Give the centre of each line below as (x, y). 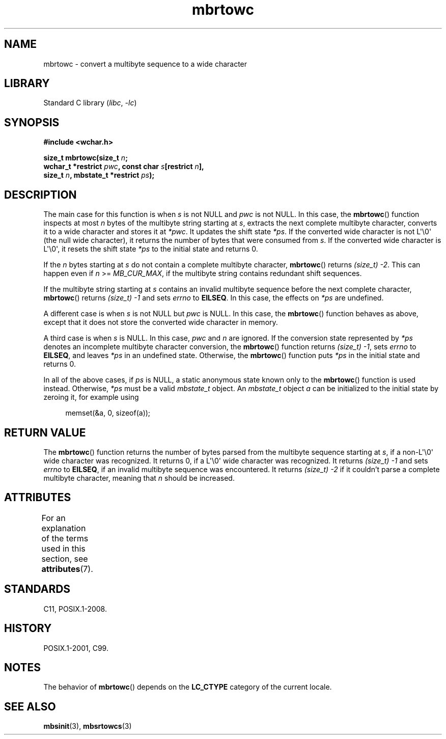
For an (53, 518)
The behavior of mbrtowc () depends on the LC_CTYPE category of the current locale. (188, 687)
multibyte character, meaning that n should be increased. (139, 478)
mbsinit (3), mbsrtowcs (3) (88, 726)
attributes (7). (67, 569)
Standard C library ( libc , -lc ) (90, 103)
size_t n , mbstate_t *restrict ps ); (99, 175)
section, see (65, 558)
